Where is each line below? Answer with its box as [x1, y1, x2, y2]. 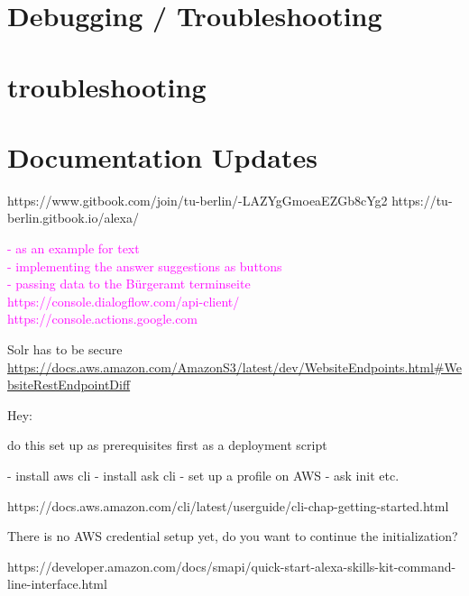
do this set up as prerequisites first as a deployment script [7, 436, 327, 454]
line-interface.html [7, 574, 107, 593]
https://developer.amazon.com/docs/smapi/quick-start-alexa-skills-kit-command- [7, 556, 456, 575]
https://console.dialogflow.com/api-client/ [7, 291, 240, 310]
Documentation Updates [7, 138, 317, 175]
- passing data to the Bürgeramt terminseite [7, 274, 251, 293]
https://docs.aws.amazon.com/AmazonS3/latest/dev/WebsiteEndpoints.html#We [7, 357, 462, 376]
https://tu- [391, 190, 453, 209]
